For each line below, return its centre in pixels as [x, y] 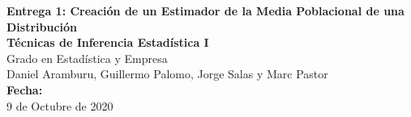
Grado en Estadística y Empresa [87, 58]
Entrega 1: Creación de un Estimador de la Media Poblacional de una [205, 10]
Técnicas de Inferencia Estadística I [108, 42]
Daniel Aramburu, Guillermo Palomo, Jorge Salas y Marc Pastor [167, 74]
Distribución [42, 26]
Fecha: [25, 89]
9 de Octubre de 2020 [60, 105]
